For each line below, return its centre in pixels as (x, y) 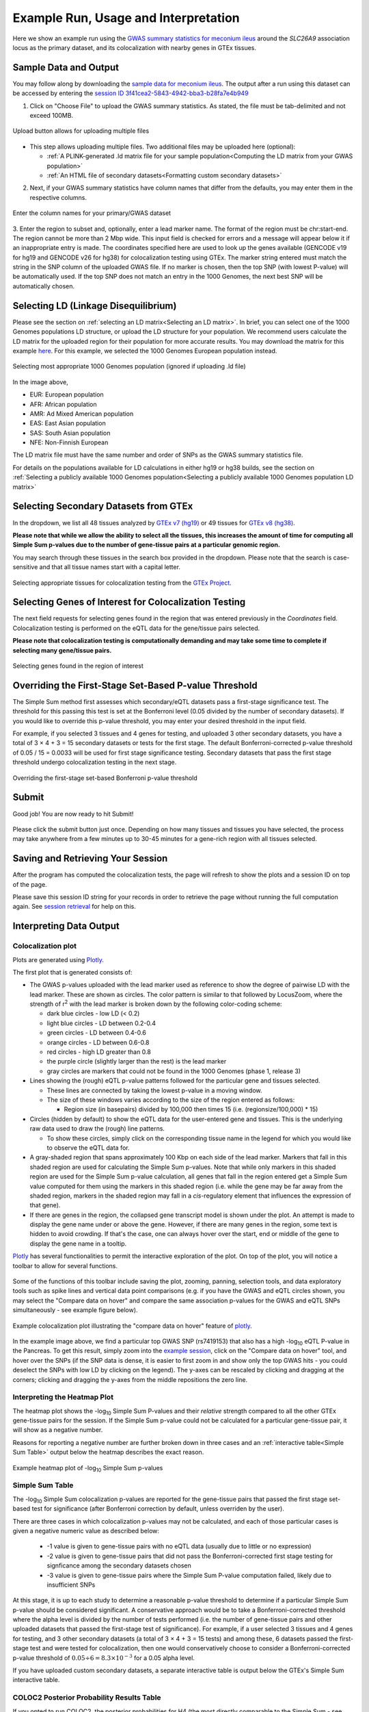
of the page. (30, 884)
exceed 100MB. (52, 116)
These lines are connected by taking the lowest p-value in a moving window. (154, 1090)
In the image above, (40, 382)
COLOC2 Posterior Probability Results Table (87, 1698)
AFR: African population (63, 404)
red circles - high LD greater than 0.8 (99, 1052)
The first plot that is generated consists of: (72, 972)
